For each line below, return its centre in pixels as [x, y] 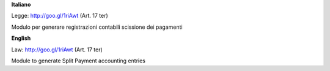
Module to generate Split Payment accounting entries [79, 61]
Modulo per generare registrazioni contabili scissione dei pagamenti [97, 27]
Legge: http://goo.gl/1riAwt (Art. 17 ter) [60, 16]
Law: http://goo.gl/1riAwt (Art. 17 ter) [57, 50]
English [21, 38]
